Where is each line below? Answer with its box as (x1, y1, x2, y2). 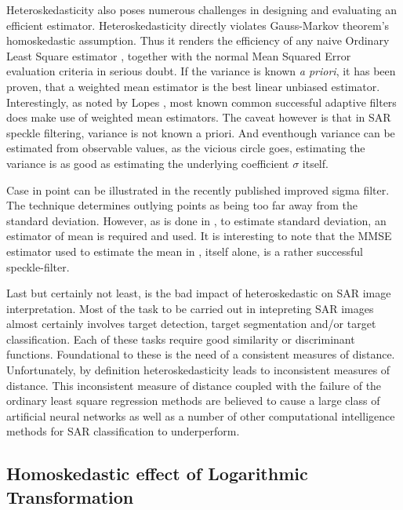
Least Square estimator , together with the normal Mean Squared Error (6, 47, 351, 64)
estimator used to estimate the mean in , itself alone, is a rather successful (6, 242, 363, 259)
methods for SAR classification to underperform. (6, 423, 240, 439)
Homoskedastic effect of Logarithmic (6, 461, 308, 486)
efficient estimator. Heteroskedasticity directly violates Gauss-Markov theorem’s (6, 16, 390, 33)
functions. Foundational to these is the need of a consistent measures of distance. (6, 346, 395, 362)
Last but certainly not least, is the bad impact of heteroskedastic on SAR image (6, 285, 391, 301)
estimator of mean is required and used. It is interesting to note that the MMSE (6, 228, 392, 244)
